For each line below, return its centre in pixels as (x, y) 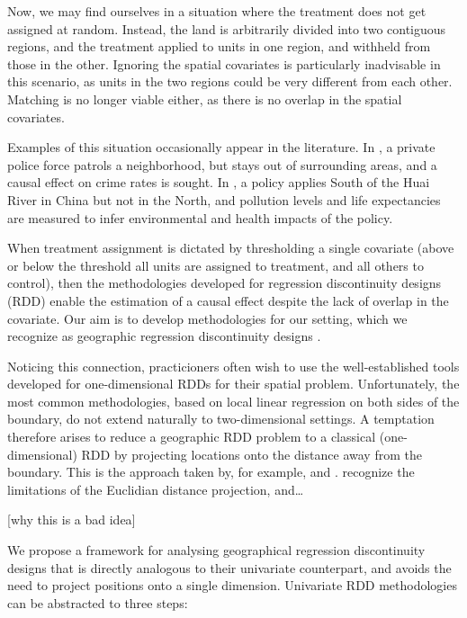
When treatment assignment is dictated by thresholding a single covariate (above (231, 248)
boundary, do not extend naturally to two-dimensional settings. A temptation (221, 419)
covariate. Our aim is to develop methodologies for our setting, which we (207, 318)
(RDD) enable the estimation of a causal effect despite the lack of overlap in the (228, 300)
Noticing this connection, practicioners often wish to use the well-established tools (233, 366)
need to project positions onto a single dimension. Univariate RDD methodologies (232, 585)
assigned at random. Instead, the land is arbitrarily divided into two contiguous (227, 28)
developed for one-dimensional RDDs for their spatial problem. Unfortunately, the (233, 384)
